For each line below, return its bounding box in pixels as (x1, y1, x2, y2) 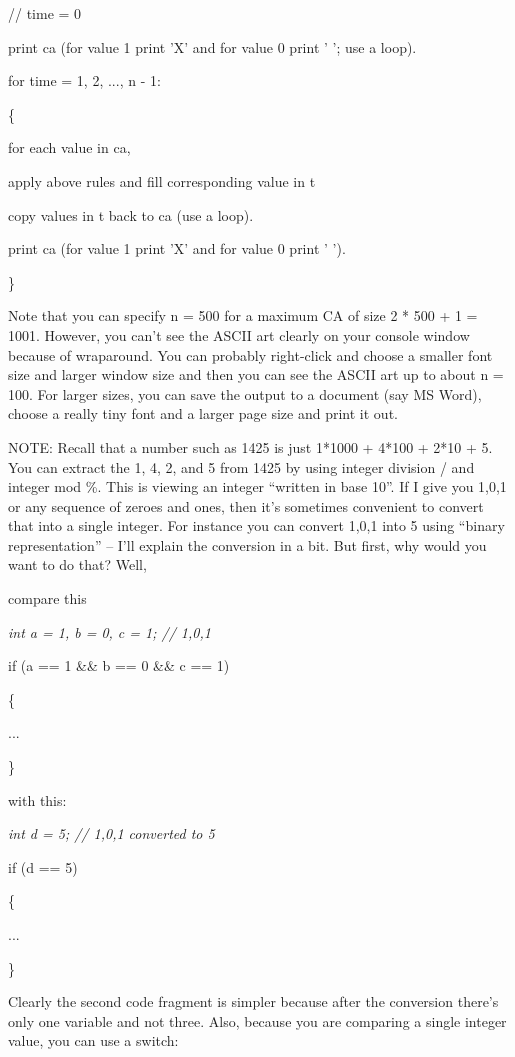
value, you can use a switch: (8, 1030, 179, 1051)
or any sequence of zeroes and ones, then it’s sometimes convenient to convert (8, 495, 484, 516)
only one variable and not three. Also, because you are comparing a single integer (8, 1010, 507, 1031)
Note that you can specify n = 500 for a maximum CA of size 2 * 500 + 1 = (8, 305, 478, 326)
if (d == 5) (8, 856, 78, 877)
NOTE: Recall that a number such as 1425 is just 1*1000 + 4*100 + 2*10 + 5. (8, 436, 493, 457)
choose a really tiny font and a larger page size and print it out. (8, 403, 398, 424)
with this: (8, 789, 67, 810)
